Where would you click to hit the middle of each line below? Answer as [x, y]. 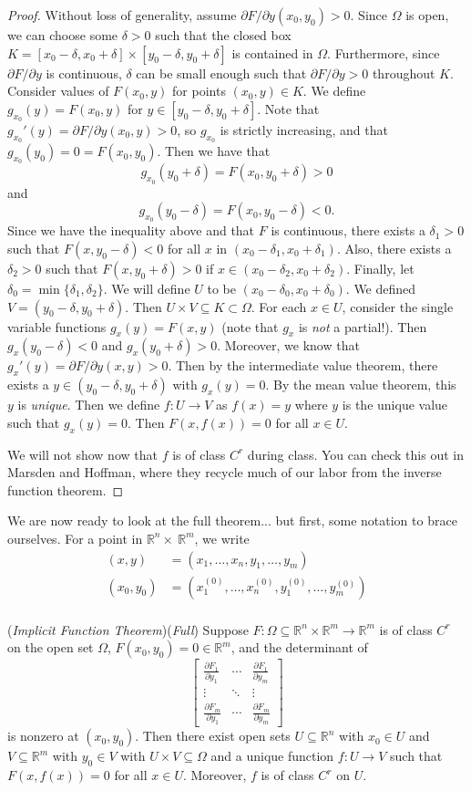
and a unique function [272, 756]
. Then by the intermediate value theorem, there [303, 365]
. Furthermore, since [384, 52]
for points [199, 91]
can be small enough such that [221, 73]
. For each [279, 306]
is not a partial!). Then [363, 326]
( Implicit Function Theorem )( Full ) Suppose [128, 629]
